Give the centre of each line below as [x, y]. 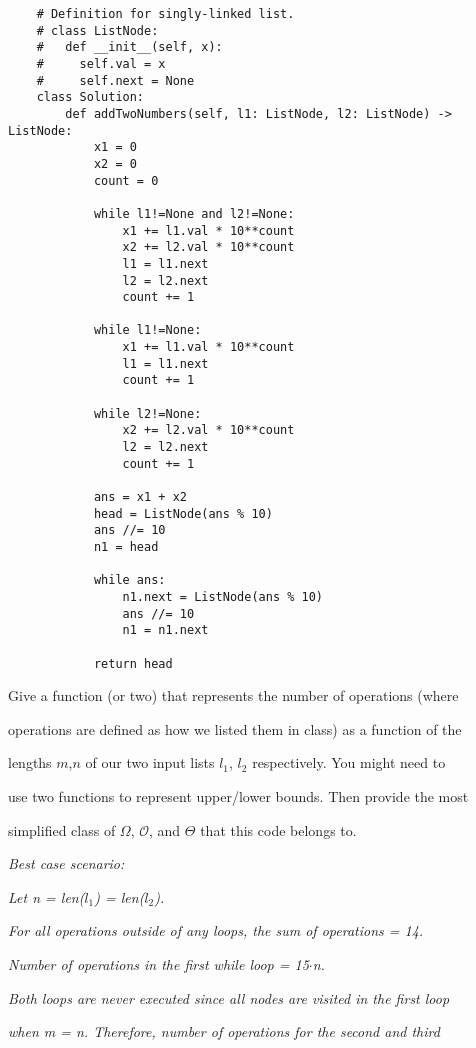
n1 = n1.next [165, 630]
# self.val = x [101, 63]
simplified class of [62, 829]
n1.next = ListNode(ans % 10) [222, 596]
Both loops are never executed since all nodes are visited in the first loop [229, 997]
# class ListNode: [97, 30]
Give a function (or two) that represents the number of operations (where [233, 695]
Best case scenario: [66, 863]
